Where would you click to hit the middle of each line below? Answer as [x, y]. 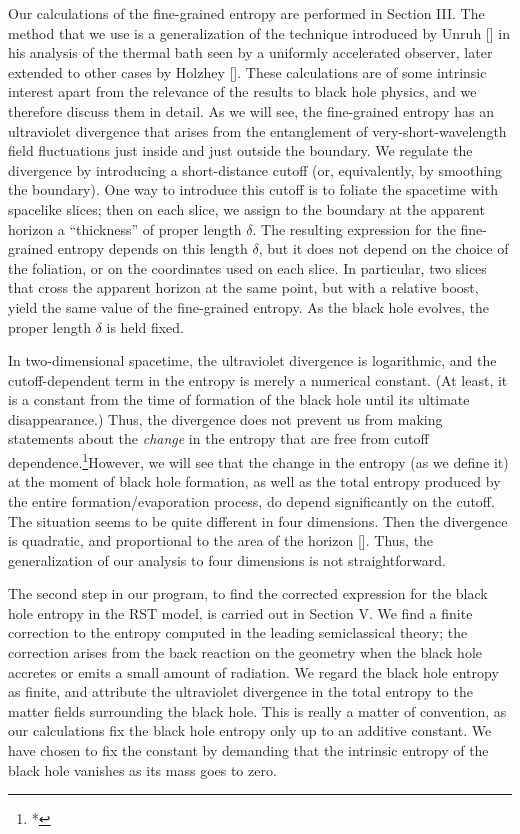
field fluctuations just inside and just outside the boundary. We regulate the [240, 150]
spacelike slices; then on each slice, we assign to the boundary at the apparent [246, 208]
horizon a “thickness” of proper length [125, 228]
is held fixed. [145, 326]
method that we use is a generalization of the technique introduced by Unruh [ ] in [259, 32]
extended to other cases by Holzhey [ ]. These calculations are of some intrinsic [247, 71]
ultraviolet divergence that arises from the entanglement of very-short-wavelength [257, 130]
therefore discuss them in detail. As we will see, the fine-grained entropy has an [251, 110]
